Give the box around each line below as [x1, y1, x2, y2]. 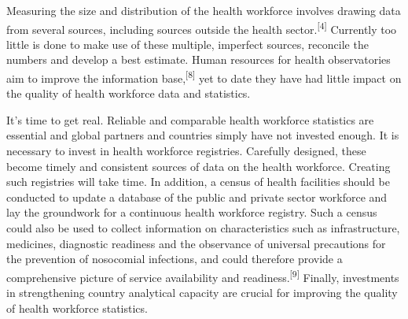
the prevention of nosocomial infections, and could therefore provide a [6, 250, 343, 267]
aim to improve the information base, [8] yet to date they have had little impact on [6, 68, 402, 86]
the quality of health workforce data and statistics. [6, 85, 251, 102]
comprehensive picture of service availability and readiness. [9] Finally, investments [6, 266, 399, 285]
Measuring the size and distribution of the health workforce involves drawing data [6, 2, 401, 18]
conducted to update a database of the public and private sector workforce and [6, 188, 388, 205]
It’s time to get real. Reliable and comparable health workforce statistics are [6, 111, 374, 128]
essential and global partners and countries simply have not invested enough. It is [6, 127, 399, 143]
